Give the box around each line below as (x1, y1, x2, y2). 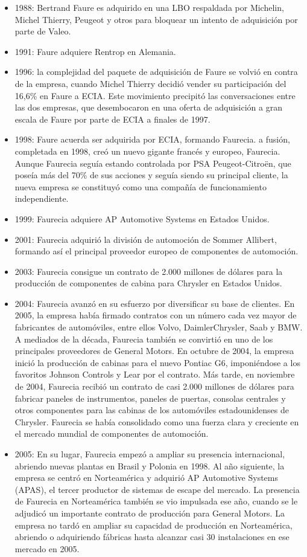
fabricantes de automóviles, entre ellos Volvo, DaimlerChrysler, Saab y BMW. (14, 321, 303, 333)
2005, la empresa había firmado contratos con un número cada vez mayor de (14, 309, 297, 321)
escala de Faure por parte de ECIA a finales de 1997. (14, 112, 210, 125)
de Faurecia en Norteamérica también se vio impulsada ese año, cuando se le (14, 495, 298, 507)
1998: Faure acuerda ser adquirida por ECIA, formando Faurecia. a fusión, (14, 133, 290, 146)
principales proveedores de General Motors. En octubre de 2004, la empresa (14, 344, 294, 357)
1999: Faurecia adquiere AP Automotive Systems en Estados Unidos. (14, 212, 270, 225)
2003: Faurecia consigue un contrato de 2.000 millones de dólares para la (14, 265, 283, 277)
